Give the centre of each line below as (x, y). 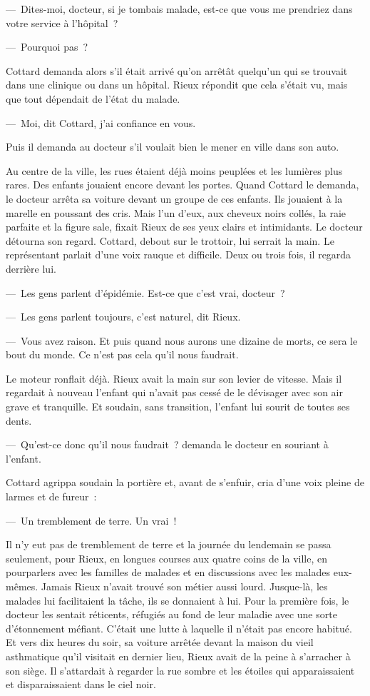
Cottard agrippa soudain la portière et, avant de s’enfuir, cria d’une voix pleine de (185, 482)
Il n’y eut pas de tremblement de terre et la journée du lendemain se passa (169, 544)
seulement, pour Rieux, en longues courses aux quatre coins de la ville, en (167, 558)
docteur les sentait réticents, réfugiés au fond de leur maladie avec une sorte (171, 614)
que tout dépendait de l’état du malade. (93, 98)
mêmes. (22, 586)
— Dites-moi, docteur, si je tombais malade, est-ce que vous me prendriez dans (179, 9)
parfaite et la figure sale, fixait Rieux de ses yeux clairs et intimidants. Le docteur (184, 227)
